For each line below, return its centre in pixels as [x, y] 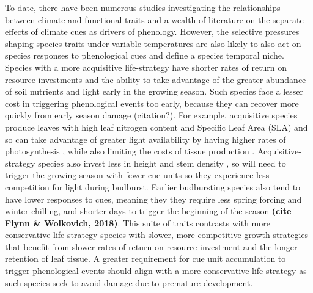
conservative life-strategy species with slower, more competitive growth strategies [157, 235]
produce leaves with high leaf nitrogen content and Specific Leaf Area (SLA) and [156, 127]
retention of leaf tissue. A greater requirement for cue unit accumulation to [145, 259]
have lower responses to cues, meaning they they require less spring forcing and [153, 199]
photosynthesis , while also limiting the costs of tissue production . [130, 151]
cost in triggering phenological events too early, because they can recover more [152, 103]
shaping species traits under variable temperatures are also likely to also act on [153, 43]
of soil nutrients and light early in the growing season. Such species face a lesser [154, 91]
